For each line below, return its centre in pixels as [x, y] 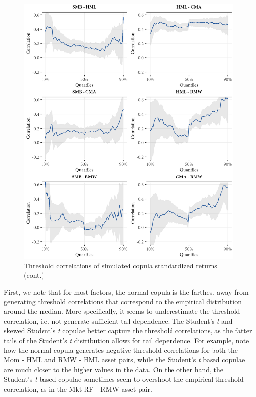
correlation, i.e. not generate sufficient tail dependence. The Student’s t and [118, 321]
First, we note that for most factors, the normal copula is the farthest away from [126, 291]
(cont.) [34, 275]
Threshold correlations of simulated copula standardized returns [121, 265]
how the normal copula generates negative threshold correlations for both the [121, 350]
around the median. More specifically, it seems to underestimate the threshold [122, 311]
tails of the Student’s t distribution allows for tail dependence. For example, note [127, 340]
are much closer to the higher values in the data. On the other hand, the [114, 369]
